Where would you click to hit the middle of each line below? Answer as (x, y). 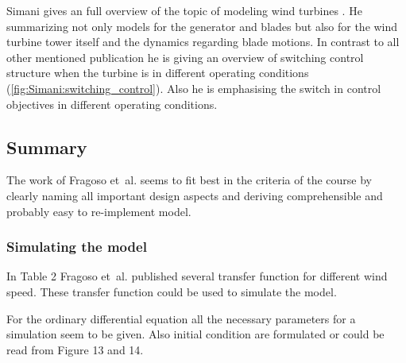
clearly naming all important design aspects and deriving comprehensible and (195, 195)
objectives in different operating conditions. (112, 104)
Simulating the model (77, 247)
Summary (47, 147)
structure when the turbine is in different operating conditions (158, 73)
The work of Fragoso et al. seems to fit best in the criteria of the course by (189, 180)
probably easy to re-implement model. (99, 211)
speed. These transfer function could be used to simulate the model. (172, 291)
